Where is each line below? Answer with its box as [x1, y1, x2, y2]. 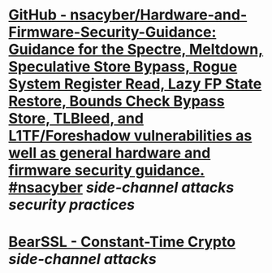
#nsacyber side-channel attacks [8, 179, 235, 197]
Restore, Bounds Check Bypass [8, 92, 225, 110]
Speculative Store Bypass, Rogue [8, 58, 238, 76]
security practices [8, 196, 136, 214]
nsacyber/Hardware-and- [70, 6, 248, 24]
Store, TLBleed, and [8, 110, 145, 128]
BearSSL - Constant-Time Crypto [8, 233, 236, 251]
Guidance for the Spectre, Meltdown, [8, 41, 264, 58]
